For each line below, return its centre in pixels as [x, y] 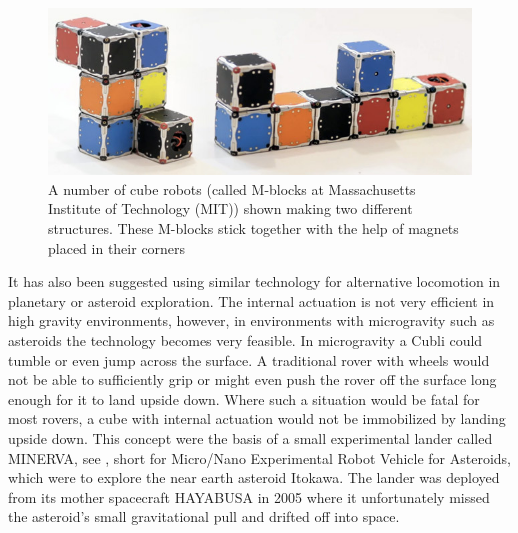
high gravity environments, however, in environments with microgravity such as [251, 320]
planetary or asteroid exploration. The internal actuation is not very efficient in [251, 300]
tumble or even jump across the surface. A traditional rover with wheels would [249, 359]
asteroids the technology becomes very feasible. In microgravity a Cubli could [245, 339]
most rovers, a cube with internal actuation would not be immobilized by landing [257, 418]
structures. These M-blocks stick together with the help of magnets [253, 227]
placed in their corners [117, 247]
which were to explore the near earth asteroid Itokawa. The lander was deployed [254, 477]
